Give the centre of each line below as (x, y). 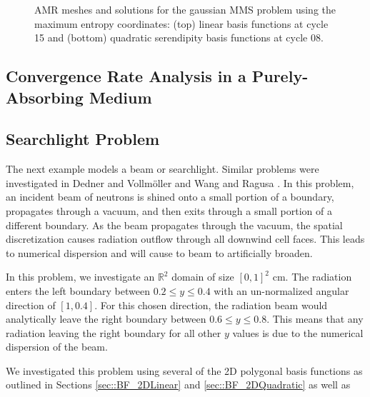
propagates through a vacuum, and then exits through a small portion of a (169, 210)
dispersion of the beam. (57, 347)
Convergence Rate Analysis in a (126, 76)
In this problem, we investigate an (80, 277)
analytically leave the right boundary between (106, 319)
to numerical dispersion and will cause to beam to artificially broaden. (159, 252)
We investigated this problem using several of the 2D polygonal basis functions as (184, 370)
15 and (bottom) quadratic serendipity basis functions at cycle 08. (179, 37)
